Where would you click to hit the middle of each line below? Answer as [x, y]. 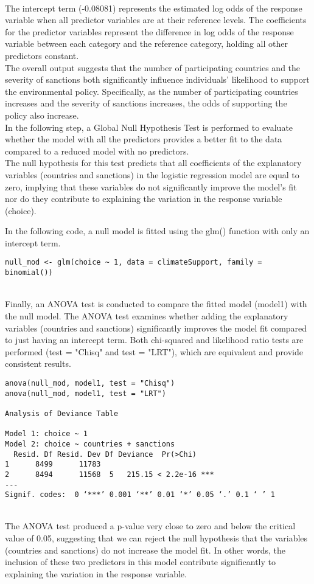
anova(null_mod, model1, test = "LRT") [85, 393]
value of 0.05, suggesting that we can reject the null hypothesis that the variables [156, 538]
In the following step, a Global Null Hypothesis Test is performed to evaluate [149, 127]
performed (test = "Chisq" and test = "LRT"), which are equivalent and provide [154, 351]
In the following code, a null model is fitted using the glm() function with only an [157, 231]
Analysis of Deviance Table [62, 413]
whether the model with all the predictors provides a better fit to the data [144, 139]
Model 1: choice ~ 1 [47, 434]
